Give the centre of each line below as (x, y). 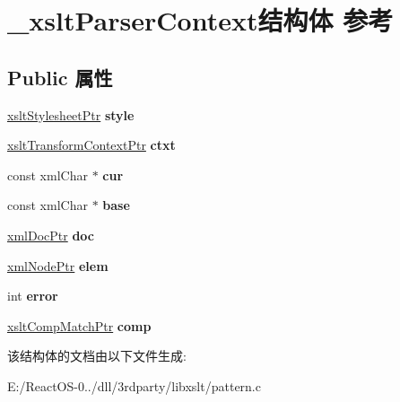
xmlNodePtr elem (58, 265)
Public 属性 (60, 77)
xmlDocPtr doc (51, 235)
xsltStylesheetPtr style (71, 114)
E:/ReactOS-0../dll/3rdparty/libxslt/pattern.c (134, 385)
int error (33, 296)
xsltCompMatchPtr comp (79, 325)
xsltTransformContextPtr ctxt (91, 145)
